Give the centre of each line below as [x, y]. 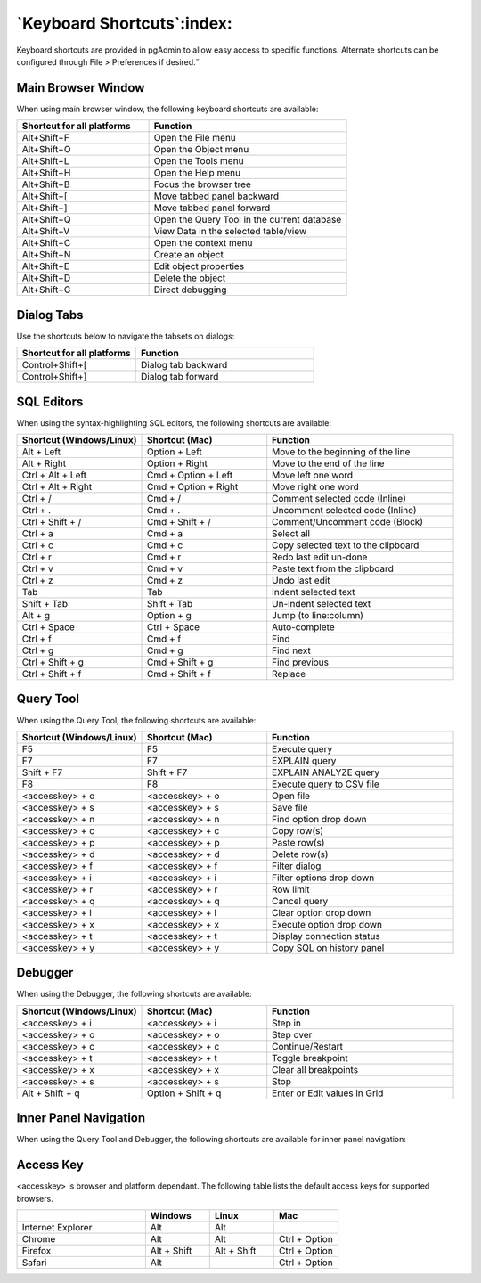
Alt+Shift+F [46, 138]
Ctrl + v [37, 568]
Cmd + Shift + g [180, 662]
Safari [34, 1263]
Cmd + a [165, 534]
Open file [291, 796]
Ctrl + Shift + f [52, 674]
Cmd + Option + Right [193, 487]
